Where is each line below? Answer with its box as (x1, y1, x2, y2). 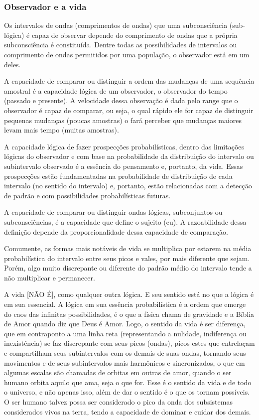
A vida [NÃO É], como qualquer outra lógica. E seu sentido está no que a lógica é (4, 289, 254, 299)
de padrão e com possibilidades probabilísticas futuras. (4, 190, 171, 200)
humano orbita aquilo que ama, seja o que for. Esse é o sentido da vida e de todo (4, 377, 252, 387)
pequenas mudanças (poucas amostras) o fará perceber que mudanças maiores (4, 115, 242, 125)
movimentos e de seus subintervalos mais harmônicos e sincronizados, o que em (4, 357, 245, 368)
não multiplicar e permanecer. (4, 272, 95, 282)
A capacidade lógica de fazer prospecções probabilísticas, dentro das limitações (4, 141, 245, 151)
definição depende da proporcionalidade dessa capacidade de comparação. (4, 226, 228, 237)
